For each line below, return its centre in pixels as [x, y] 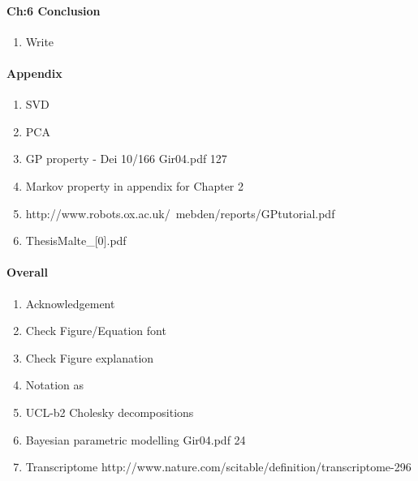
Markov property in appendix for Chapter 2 [134, 185]
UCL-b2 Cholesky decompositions [110, 412]
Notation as [55, 385]
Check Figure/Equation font [96, 331]
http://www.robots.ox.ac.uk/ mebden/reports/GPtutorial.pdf [180, 213]
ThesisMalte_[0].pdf [76, 240]
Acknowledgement [70, 303]
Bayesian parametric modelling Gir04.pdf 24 [136, 439]
